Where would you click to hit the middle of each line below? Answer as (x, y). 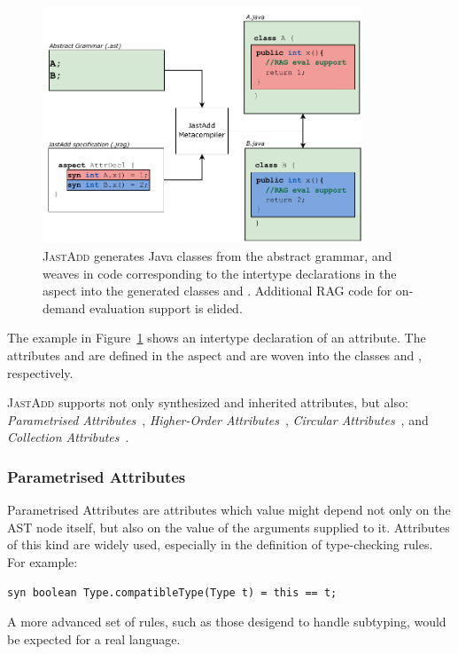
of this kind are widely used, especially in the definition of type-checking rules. (220, 544)
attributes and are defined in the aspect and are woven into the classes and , (214, 355)
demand (64, 307)
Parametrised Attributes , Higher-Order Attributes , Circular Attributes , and (218, 419)
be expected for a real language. (94, 638)
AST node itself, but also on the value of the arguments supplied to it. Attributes (229, 527)
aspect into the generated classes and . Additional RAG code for (217, 291)
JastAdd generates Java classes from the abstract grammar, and (217, 256)
